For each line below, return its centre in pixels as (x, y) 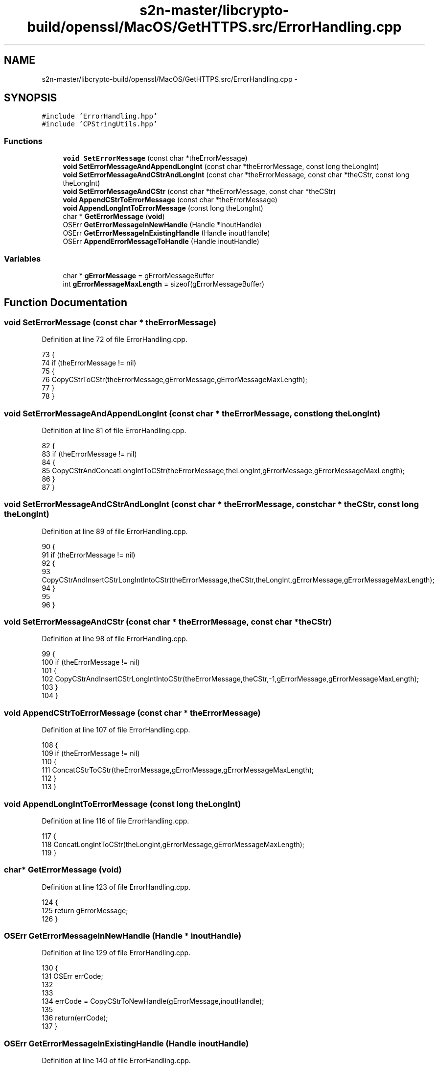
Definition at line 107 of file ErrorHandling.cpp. (116, 730)
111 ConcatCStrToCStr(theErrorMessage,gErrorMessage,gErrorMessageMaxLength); (178, 770)
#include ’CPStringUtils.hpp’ (100, 124)
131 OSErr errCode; (72, 976)
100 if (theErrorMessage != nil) (91, 662)
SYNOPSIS (31, 98)
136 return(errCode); (75, 1018)
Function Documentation (66, 303)
